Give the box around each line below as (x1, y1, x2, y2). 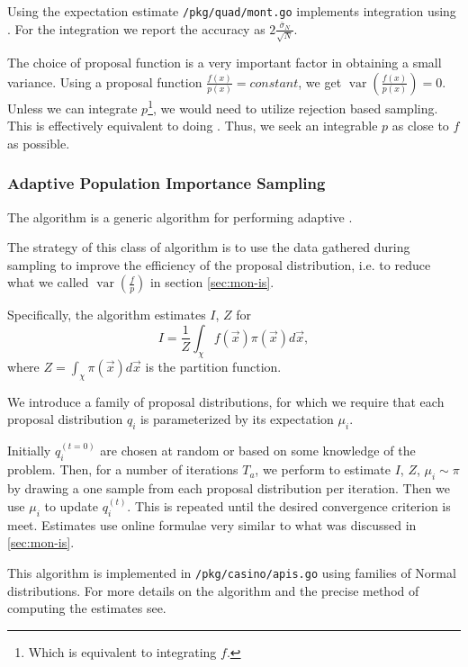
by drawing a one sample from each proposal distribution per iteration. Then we (7, 479, 451, 497)
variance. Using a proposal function (7, 72, 202, 91)
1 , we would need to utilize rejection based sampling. (148, 95, 438, 117)
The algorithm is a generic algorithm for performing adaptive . (7, 207, 353, 226)
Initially (7, 441, 51, 460)
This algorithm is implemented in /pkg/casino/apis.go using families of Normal (7, 563, 456, 582)
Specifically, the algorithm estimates (7, 305, 206, 324)
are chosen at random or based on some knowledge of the (100, 441, 416, 460)
